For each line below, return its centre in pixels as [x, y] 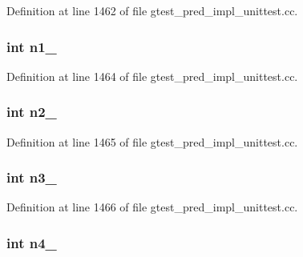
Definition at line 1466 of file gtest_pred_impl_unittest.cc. [152, 207]
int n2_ [32, 112]
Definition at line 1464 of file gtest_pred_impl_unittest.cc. [152, 76]
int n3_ [32, 177]
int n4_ [32, 242]
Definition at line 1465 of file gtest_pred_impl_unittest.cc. [152, 141]
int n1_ [32, 46]
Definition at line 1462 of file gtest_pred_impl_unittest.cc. [152, 10]
